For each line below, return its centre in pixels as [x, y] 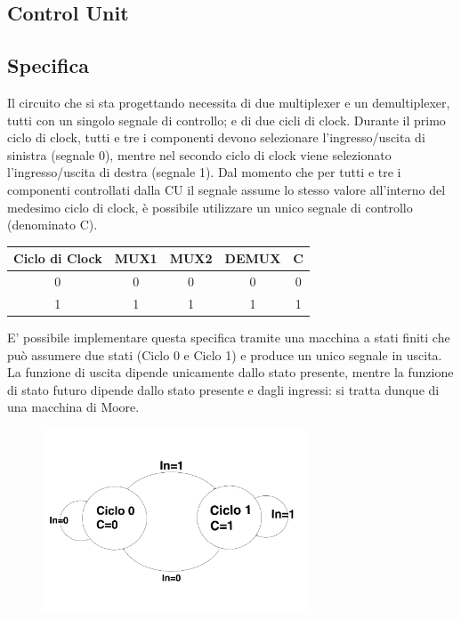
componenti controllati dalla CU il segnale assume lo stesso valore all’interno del [226, 189]
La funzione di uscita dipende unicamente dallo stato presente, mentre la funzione [230, 372]
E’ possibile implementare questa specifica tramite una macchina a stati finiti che [229, 338]
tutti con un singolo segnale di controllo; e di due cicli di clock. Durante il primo [226, 120]
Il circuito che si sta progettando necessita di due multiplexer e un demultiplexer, [229, 102]
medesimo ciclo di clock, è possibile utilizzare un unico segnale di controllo [210, 207]
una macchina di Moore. [73, 407]
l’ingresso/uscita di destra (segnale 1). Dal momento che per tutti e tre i [204, 172]
